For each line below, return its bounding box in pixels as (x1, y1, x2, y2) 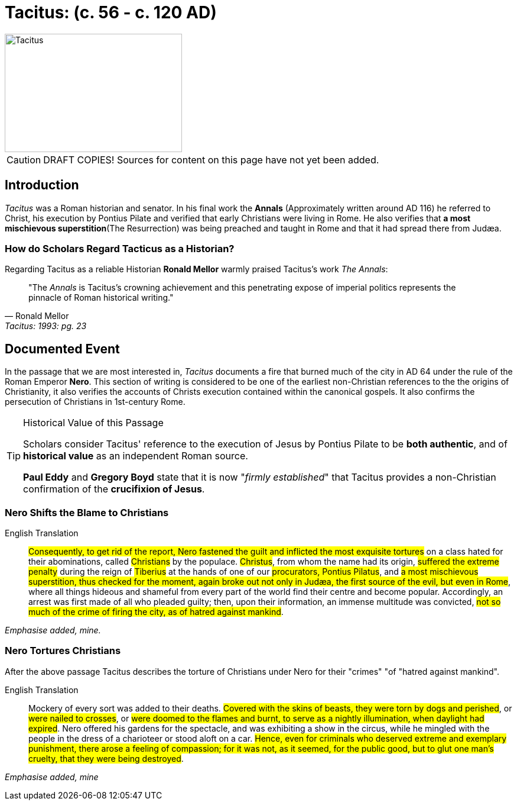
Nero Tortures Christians (5, 645, 121, 657)
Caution (6, 153, 41, 166)
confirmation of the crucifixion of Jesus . (23, 483, 205, 495)
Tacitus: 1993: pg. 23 (5, 321, 87, 331)
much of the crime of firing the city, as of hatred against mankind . (28, 606, 284, 617)
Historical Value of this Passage (23, 417, 164, 429)
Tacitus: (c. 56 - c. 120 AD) (5, 2, 217, 22)
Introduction (5, 178, 79, 193)
